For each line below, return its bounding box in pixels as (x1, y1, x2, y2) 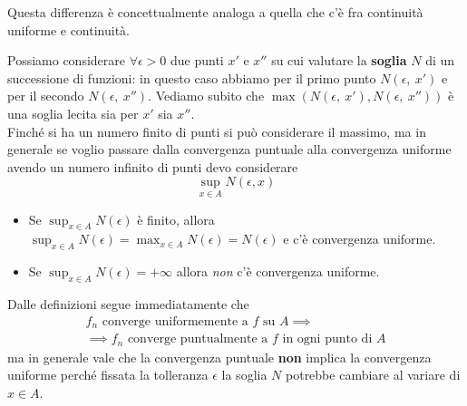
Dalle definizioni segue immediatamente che (7, 294, 249, 313)
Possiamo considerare (7, 51, 125, 70)
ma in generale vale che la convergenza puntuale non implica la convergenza (7, 347, 432, 366)
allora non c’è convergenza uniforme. (176, 262, 380, 281)
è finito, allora (137, 209, 215, 228)
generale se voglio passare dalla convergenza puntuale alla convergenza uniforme (7, 140, 452, 159)
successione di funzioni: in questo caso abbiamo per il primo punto (7, 68, 376, 87)
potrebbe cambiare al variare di (286, 365, 461, 384)
